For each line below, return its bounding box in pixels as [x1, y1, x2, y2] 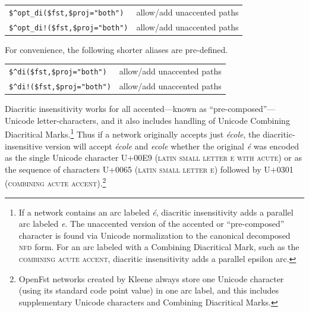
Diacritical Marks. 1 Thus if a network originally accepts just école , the [5, 126, 260, 141]
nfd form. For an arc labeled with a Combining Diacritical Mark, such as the [18, 241, 299, 253]
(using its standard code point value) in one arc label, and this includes [18, 284, 279, 297]
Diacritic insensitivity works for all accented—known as [5, 102, 207, 115]
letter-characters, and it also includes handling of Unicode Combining [37, 114, 290, 126]
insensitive [5, 139, 43, 152]
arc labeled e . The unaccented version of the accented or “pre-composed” [18, 217, 285, 230]
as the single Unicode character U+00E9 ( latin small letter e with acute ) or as [5, 151, 302, 164]
